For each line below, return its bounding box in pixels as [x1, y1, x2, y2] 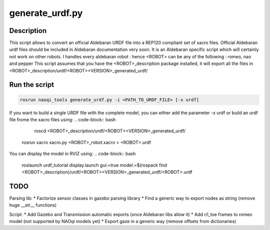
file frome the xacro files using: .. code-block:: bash [9, 117, 116, 122]
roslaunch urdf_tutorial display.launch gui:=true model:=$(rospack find [21, 162, 167, 168]
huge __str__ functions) [9, 202, 57, 208]
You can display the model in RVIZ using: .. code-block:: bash [9, 151, 136, 157]
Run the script [9, 80, 54, 89]
